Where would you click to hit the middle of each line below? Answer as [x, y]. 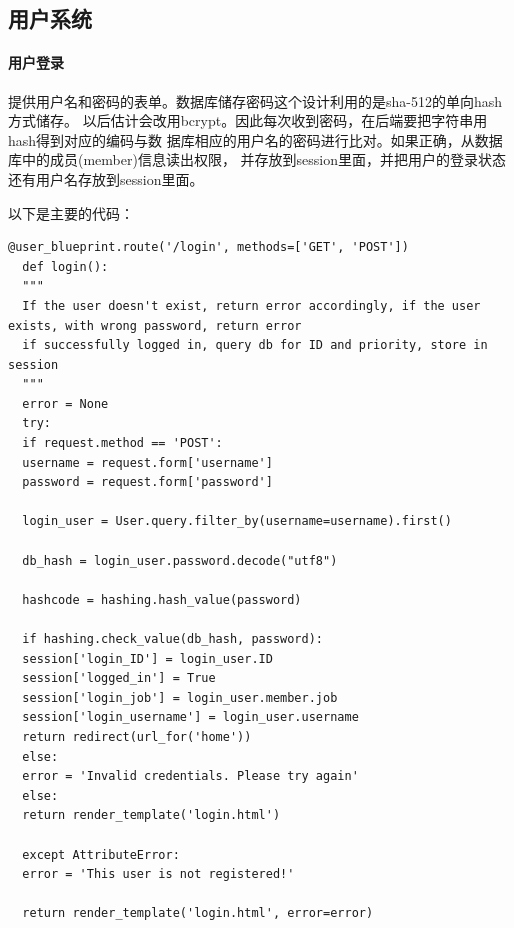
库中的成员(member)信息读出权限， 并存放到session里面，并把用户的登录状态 [257, 159]
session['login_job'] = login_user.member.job [180, 697]
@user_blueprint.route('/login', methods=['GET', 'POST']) [208, 247]
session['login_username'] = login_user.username [190, 717]
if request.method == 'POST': [122, 443]
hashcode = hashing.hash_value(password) [162, 599]
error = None [65, 403]
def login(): [65, 266]
